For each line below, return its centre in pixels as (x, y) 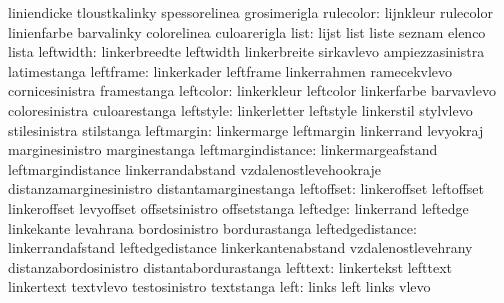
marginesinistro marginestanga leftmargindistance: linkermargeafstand (223, 149)
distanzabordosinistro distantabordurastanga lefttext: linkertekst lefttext (230, 266)
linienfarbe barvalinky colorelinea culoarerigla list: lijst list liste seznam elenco (247, 31)
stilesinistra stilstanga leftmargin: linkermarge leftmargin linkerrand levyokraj (246, 129)
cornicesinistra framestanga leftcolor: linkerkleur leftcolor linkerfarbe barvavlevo (252, 90)
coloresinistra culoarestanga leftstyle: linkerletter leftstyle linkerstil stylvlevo (240, 109)
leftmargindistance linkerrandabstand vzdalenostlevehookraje (195, 168)
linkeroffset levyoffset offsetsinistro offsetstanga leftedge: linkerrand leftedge (238, 207)
